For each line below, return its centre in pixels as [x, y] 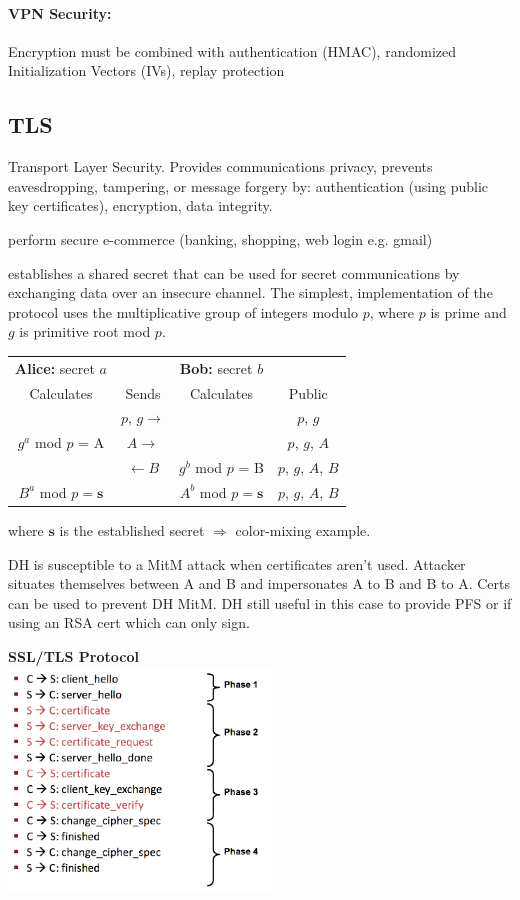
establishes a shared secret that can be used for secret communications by [234, 272]
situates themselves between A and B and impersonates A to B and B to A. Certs [259, 583]
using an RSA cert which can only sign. [129, 622]
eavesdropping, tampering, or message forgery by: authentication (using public [248, 185]
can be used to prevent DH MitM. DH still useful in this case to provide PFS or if [260, 602]
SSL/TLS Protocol [73, 655]
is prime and [468, 311]
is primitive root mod [85, 331]
